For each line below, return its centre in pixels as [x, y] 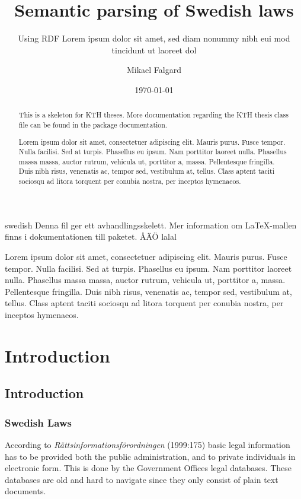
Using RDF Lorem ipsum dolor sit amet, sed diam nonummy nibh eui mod [154, 38]
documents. [25, 491]
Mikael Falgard [154, 70]
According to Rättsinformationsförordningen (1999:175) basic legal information [148, 444]
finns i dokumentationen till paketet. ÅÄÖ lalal [91, 236]
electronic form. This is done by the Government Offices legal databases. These [148, 468]
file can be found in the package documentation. [93, 124]
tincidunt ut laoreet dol [154, 50]
